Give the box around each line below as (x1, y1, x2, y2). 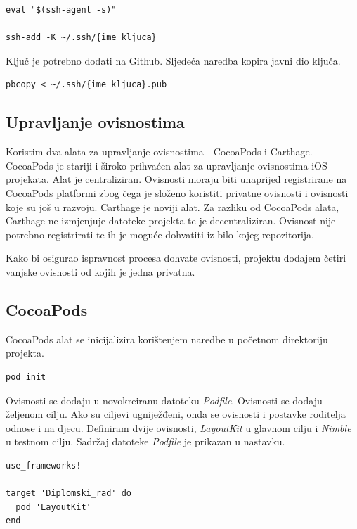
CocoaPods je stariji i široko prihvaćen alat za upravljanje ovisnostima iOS (6, 158, 327, 172)
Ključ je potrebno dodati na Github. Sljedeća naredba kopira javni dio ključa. (6, 53, 341, 68)
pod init (6, 371, 46, 382)
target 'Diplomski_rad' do (6, 488, 131, 499)
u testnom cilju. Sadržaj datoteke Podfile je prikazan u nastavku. (6, 434, 285, 449)
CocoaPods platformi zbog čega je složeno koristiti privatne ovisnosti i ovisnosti (6, 185, 349, 200)
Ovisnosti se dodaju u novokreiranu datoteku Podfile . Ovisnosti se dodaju (6, 393, 323, 407)
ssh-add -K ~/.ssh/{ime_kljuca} (6, 32, 157, 43)
